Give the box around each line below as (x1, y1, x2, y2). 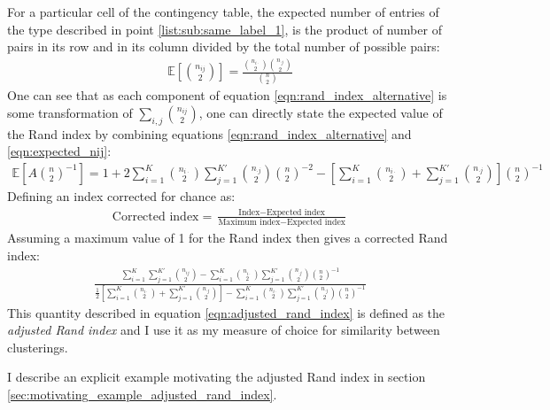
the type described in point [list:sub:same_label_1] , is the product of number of (7, 19, 442, 38)
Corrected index (112, 210, 199, 223)
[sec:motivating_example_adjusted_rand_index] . (7, 385, 277, 404)
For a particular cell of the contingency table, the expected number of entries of (7, 3, 439, 20)
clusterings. (7, 337, 68, 356)
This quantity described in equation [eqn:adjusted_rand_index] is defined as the (7, 303, 445, 321)
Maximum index (218, 218, 281, 228)
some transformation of (7, 104, 133, 122)
